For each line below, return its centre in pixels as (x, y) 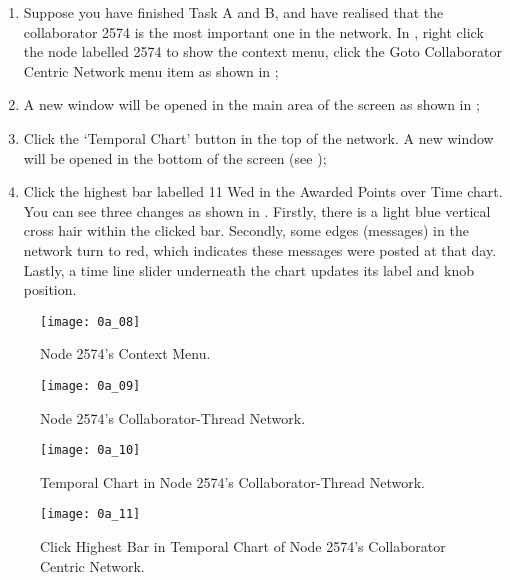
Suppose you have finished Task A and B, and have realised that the (233, 12)
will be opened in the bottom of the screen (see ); (175, 157)
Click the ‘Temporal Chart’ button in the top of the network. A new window (258, 137)
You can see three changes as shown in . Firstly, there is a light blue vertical (257, 210)
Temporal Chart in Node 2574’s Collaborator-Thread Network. (232, 481)
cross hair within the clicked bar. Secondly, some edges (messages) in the (246, 230)
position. (50, 289)
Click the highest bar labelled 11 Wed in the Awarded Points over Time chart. (263, 191)
